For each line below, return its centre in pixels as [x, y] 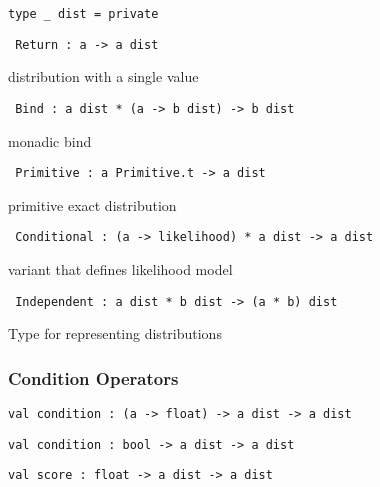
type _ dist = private [83, 14]
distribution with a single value [103, 76]
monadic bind [50, 140]
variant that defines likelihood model [120, 269]
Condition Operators [93, 377]
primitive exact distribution [92, 204]
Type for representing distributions [115, 333]
